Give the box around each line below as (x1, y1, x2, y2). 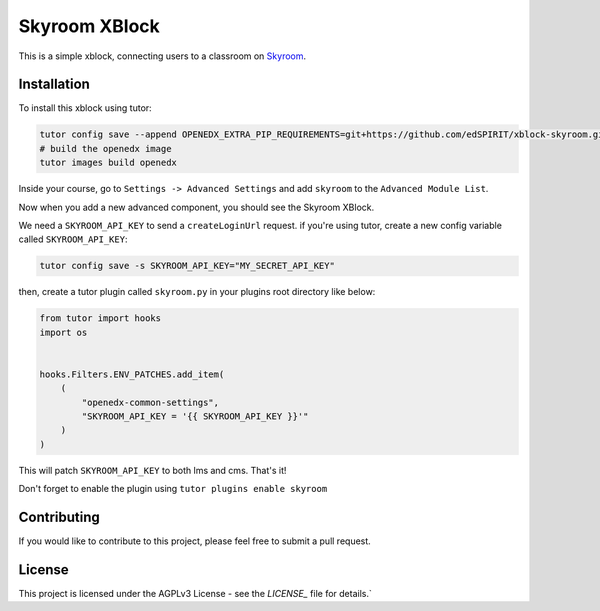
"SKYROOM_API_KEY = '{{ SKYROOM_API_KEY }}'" (81, 411, 309, 422)
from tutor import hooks (39, 313, 162, 324)
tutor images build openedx (39, 157, 177, 169)
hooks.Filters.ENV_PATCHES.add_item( (39, 368, 225, 380)
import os (39, 326, 88, 338)
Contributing (18, 509, 100, 526)
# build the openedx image (39, 143, 172, 154)
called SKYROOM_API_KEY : (18, 233, 128, 245)
